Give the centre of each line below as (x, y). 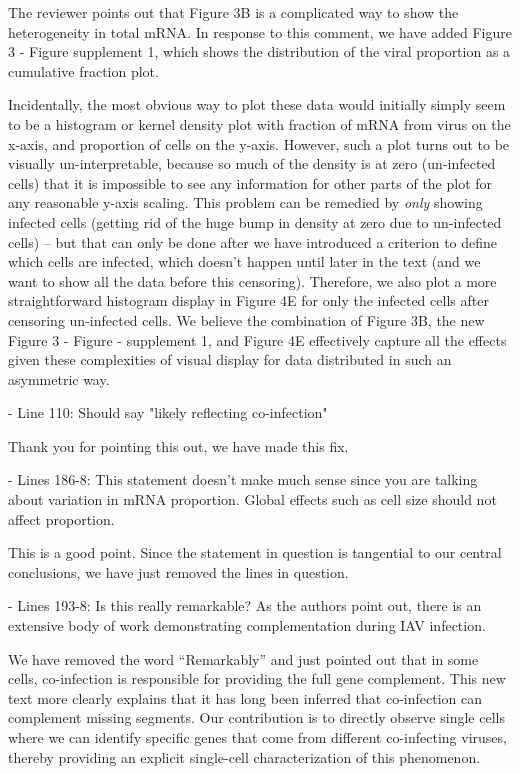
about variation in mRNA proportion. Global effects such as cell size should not (252, 499)
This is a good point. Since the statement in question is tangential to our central (255, 552)
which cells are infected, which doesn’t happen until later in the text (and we (244, 261)
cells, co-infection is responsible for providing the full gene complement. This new (257, 678)
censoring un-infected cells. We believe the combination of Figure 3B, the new (246, 319)
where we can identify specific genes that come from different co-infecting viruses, (257, 737)
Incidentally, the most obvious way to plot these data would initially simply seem (257, 104)
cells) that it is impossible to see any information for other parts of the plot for (250, 182)
